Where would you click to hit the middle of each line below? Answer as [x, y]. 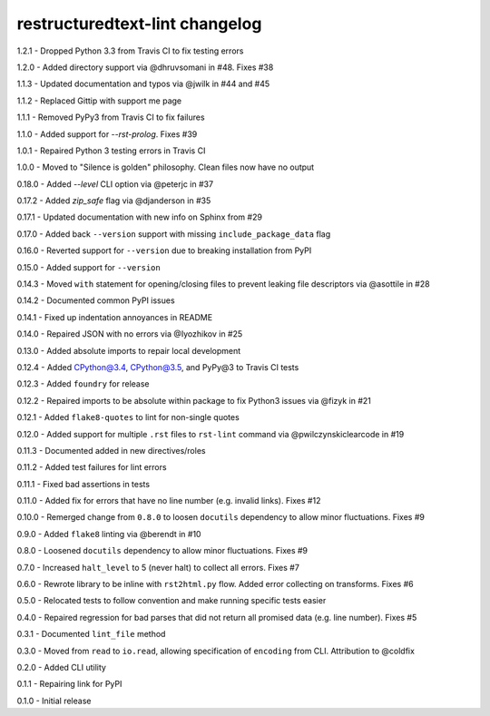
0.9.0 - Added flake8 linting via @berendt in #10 [109, 534]
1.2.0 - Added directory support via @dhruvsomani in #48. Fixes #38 [145, 67]
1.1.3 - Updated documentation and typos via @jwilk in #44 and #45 [143, 84]
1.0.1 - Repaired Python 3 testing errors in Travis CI [111, 151]
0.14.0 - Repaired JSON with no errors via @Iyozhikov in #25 [130, 334]
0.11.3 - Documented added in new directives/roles [111, 450]
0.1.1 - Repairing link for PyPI [69, 684]
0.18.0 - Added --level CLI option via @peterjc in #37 [115, 184]
